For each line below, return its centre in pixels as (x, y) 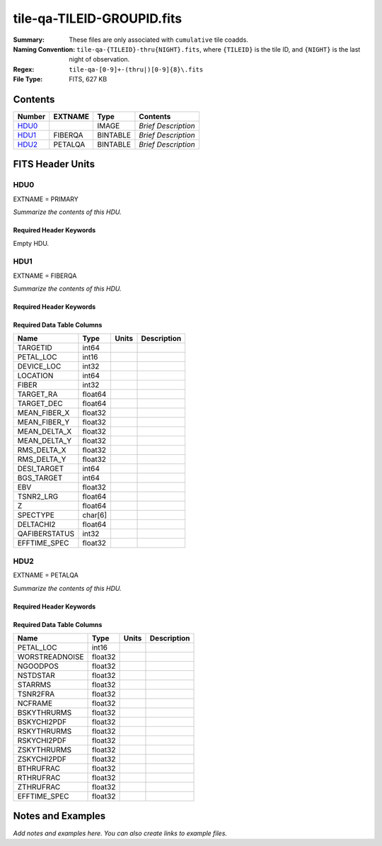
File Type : (28, 79)
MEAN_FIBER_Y (44, 422)
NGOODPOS (38, 666)
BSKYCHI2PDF (42, 722)
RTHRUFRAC (39, 778)
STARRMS (34, 685)
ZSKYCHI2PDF (42, 760)
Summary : (29, 40)
